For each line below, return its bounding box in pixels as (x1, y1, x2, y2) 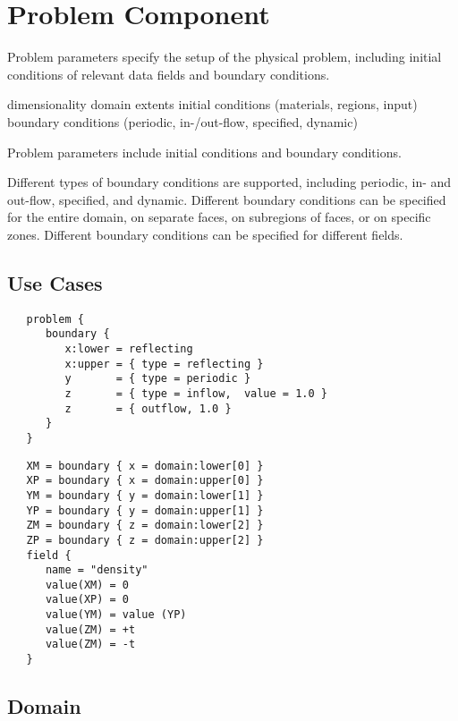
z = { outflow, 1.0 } (64, 402, 232, 415)
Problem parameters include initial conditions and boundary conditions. (7, 142, 402, 161)
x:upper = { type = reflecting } (64, 357, 264, 370)
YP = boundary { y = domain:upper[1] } (26, 504, 264, 517)
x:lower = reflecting (64, 342, 193, 355)
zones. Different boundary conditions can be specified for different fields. (7, 225, 403, 243)
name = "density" (45, 564, 148, 577)
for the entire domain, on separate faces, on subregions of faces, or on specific (7, 208, 431, 226)
